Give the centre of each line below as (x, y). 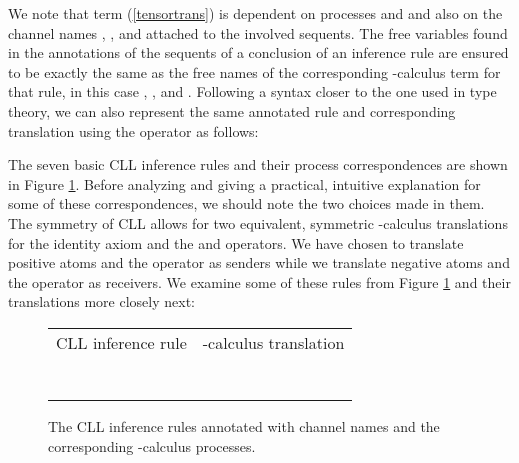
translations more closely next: (101, 301)
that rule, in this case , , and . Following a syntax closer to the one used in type (252, 91)
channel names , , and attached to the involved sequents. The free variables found (258, 32)
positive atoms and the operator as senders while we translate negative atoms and (259, 262)
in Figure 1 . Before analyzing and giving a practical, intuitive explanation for (244, 183)
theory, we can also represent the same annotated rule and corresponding (232, 110)
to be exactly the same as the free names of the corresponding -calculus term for (254, 71)
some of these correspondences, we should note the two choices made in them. (246, 203)
